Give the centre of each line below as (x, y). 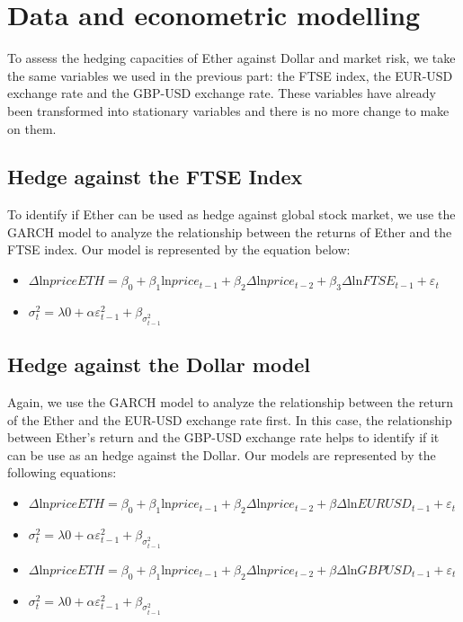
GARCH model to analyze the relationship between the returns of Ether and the (230, 231)
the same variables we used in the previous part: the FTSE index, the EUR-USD (230, 75)
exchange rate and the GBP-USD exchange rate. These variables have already (222, 93)
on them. (32, 128)
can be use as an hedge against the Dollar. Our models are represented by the (222, 454)
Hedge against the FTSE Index (155, 177)
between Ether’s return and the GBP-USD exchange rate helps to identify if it (223, 437)
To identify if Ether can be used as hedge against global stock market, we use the (231, 214)
